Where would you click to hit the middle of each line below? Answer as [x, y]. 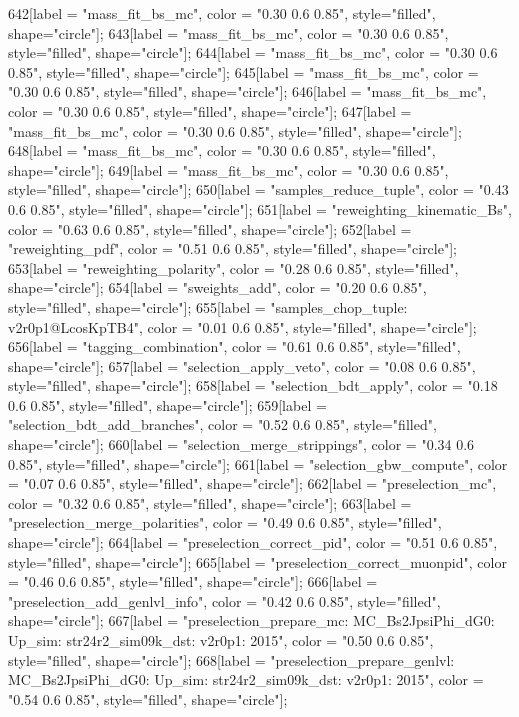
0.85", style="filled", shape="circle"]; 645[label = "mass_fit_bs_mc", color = [243, 71]
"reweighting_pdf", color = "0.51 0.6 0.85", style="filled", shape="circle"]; [232, 248]
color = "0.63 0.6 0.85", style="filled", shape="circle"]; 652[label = [210, 228]
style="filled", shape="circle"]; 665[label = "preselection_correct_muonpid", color [257, 561]
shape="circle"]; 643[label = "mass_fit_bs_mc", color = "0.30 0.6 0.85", [228, 32]
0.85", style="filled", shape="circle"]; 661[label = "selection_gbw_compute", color [258, 463]
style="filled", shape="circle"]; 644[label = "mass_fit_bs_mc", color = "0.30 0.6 [253, 52]
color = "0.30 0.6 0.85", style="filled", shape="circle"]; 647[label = [210, 110]
